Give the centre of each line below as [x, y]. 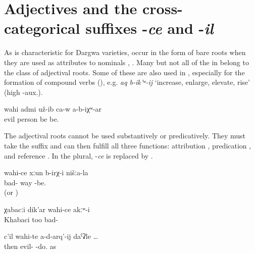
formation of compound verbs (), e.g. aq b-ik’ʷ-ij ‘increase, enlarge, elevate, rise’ [127, 82]
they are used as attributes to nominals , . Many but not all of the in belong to [126, 62]
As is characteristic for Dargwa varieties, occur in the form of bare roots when [125, 52]
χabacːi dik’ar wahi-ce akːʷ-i [47, 209]
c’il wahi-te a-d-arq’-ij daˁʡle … [51, 236]
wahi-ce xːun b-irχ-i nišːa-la [46, 172]
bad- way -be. [25, 182]
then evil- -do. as [30, 246]
